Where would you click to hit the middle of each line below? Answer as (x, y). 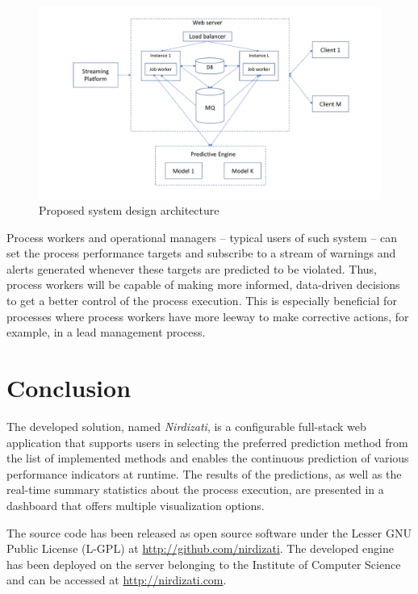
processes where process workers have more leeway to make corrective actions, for (208, 316)
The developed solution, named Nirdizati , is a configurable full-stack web (186, 426)
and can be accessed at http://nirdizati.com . (117, 580)
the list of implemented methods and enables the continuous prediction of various (208, 458)
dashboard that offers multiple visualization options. (136, 505)
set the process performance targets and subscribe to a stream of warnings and (201, 253)
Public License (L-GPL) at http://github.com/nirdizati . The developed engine (200, 548)
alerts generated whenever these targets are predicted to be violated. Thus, (192, 268)
